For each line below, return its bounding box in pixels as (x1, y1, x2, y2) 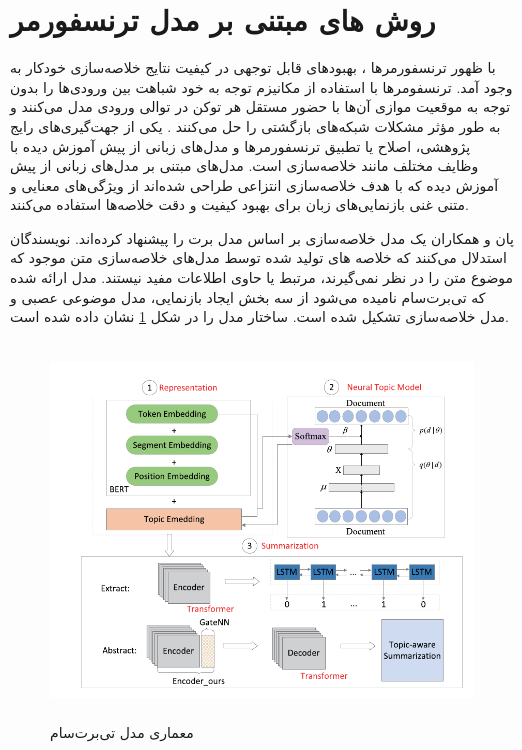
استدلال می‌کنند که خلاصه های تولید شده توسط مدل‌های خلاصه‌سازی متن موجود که (10, 247, 507, 268)
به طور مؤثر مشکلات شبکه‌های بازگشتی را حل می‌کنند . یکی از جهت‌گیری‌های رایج (10, 115, 501, 136)
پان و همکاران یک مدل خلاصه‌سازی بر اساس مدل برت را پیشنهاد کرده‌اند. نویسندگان (10, 227, 514, 248)
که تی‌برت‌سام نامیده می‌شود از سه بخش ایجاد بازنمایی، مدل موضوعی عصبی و (10, 286, 486, 307)
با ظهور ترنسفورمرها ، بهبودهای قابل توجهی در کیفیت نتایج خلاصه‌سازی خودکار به (10, 57, 496, 78)
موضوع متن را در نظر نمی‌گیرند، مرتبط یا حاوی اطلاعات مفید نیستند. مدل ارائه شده (10, 267, 514, 288)
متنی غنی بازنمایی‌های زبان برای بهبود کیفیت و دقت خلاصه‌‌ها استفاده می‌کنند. (10, 194, 469, 215)
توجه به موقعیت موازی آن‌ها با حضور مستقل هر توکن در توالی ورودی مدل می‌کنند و (10, 96, 511, 117)
